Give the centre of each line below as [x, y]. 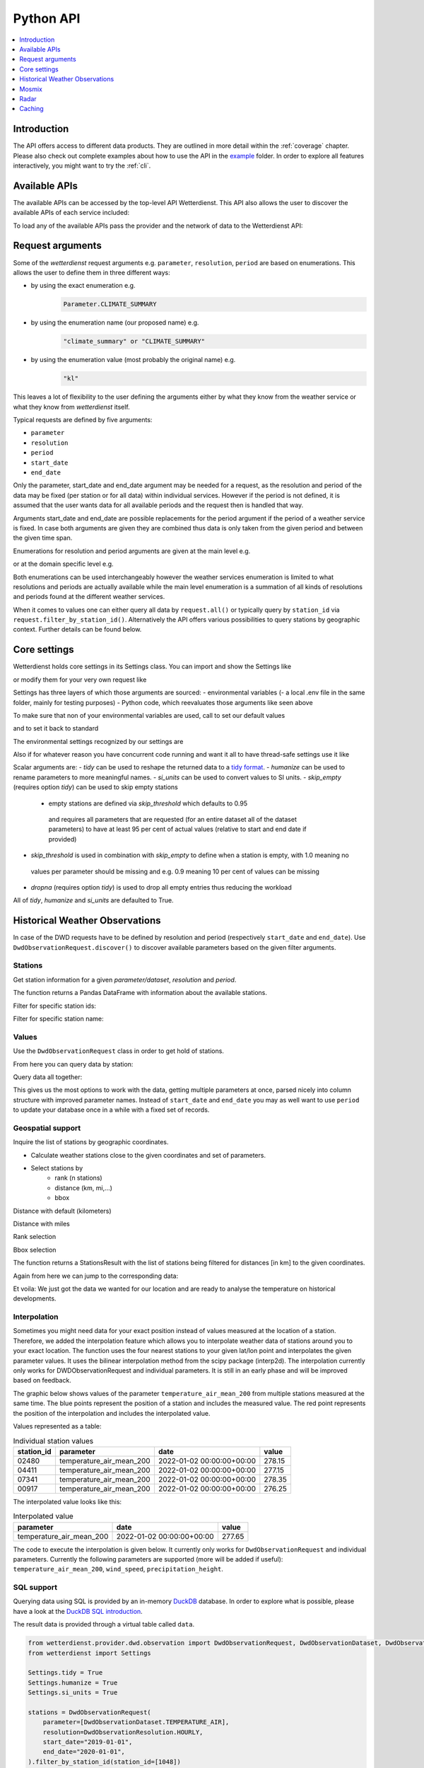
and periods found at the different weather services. [89, 597]
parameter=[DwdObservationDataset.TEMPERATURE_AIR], [136, 1722]
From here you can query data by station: [73, 1064]
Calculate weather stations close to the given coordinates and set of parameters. [148, 1155]
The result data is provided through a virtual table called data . [104, 1624]
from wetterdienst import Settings [89, 1653]
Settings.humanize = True [73, 1682]
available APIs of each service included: [71, 213]
